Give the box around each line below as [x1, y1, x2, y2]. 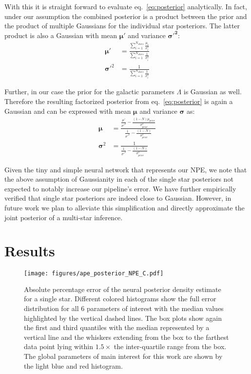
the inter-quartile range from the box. [114, 341, 227, 352]
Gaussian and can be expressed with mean [4, 105, 131, 116]
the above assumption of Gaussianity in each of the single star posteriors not [4, 174, 233, 184]
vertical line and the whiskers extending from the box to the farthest [24, 332, 229, 342]
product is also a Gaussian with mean [4, 30, 117, 40]
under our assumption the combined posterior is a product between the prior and [4, 11, 247, 21]
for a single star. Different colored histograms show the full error [24, 293, 216, 304]
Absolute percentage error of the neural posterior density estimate [24, 284, 221, 294]
